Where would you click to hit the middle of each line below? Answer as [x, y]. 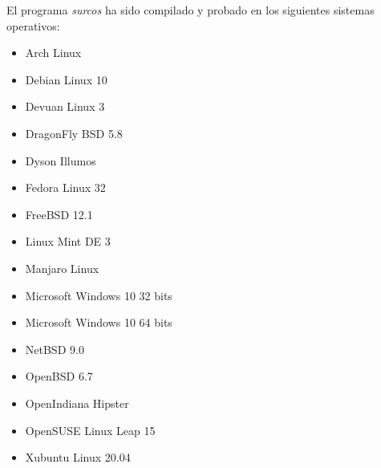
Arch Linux [53, 53]
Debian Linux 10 [66, 79]
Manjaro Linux [62, 268]
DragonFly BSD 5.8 [74, 133]
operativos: [33, 25]
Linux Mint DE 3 [68, 241]
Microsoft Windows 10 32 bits [99, 295]
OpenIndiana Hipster [77, 403]
